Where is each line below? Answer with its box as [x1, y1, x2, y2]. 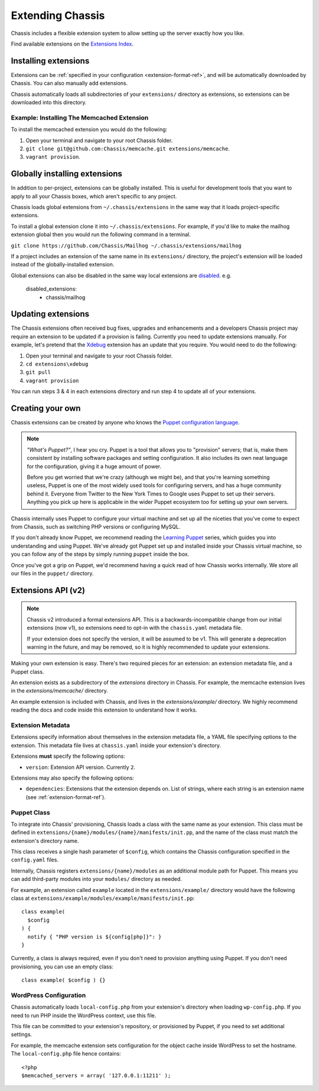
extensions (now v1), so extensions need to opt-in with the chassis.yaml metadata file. [27, 625, 242, 632]
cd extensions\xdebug [25, 361, 89, 367]
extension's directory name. [11, 837, 79, 844]
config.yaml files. [11, 856, 59, 864]
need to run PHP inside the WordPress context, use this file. [11, 1012, 157, 1019]
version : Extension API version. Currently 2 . [25, 764, 136, 771]
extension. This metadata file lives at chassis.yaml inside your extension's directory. [11, 742, 222, 749]
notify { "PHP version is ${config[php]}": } [27, 933, 162, 940]
